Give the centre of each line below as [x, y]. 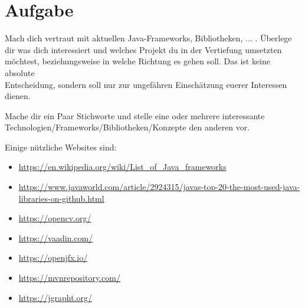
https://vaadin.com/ [56, 237]
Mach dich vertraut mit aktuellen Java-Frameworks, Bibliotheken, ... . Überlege [148, 38]
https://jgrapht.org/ [55, 297]
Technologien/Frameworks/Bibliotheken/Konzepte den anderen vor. [127, 127]
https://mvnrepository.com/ [69, 278]
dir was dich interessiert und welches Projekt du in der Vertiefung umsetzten [143, 49]
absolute [20, 72]
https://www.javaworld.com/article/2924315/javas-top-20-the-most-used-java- [159, 187]
